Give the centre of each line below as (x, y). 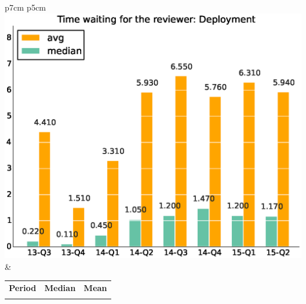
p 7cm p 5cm (26, 7)
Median (60, 287)
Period (23, 287)
